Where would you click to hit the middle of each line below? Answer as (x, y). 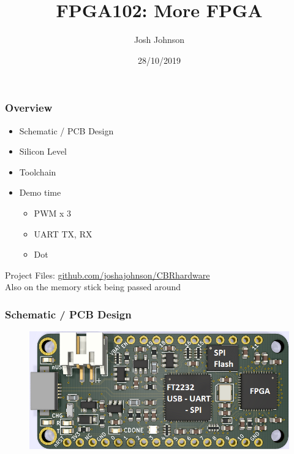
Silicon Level (43, 151)
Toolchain (38, 171)
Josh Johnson (159, 40)
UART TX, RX (63, 233)
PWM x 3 (53, 213)
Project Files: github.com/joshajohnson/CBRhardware (107, 275)
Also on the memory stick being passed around (93, 287)
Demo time (40, 192)
